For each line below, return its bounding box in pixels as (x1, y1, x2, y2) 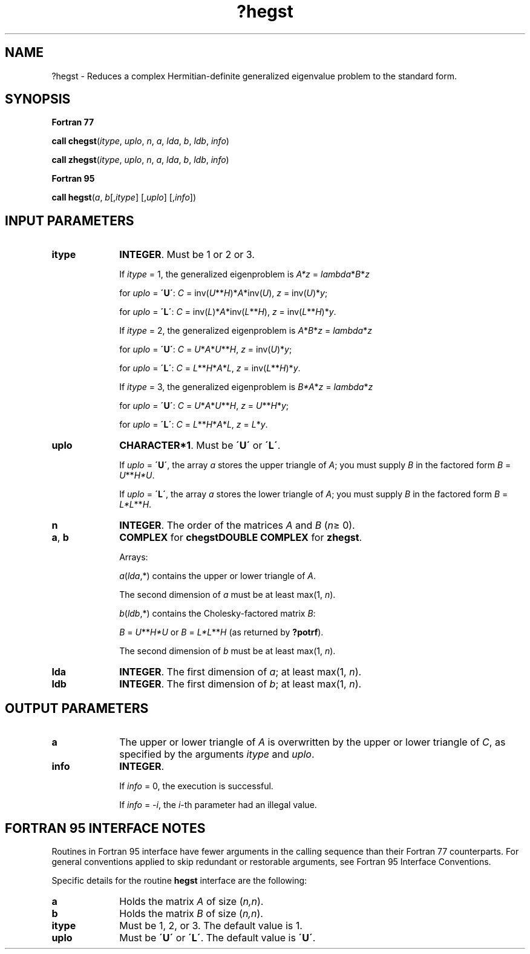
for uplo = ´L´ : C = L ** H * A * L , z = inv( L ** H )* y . (119, 363, 301, 374)
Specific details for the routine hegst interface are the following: (51, 875, 307, 886)
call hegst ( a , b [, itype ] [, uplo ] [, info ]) (51, 192, 197, 203)
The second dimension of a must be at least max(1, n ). (119, 589, 336, 600)
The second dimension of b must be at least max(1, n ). (119, 646, 336, 657)
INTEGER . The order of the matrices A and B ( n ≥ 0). (119, 519, 355, 532)
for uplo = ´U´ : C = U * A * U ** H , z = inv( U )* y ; (119, 344, 292, 355)
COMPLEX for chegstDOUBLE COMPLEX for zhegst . (119, 531, 362, 544)
